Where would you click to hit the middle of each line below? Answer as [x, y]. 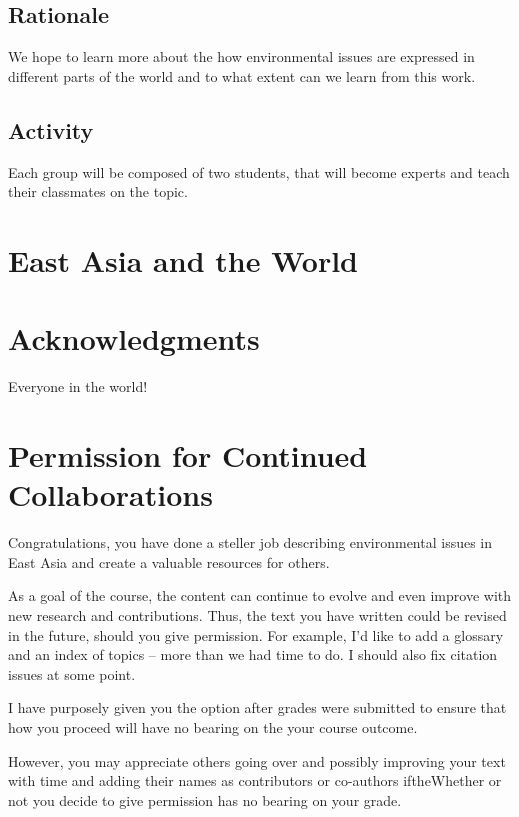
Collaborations [110, 494]
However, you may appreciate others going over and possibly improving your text [257, 760]
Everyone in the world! [78, 386]
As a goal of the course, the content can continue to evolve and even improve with [260, 595]
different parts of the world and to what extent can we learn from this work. [242, 75]
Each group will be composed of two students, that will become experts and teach [259, 171]
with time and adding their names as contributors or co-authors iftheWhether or [255, 780]
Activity [51, 129]
